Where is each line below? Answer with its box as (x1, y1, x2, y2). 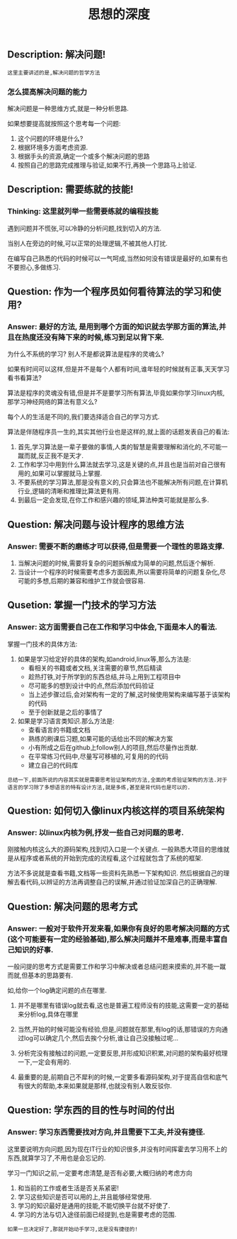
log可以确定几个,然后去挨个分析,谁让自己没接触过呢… (23, 1034, 179, 1042)
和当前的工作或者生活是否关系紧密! (17, 1183, 119, 1192)
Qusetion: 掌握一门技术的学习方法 (7, 599, 156, 611)
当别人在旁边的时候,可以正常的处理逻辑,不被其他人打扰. (7, 238, 168, 248)
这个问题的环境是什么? (17, 134, 83, 142)
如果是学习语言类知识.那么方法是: (17, 716, 115, 725)
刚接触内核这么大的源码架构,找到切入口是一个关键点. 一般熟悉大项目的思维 (7, 845, 224, 853)
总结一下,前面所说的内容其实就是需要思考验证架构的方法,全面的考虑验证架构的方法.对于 (7, 776, 228, 783)
